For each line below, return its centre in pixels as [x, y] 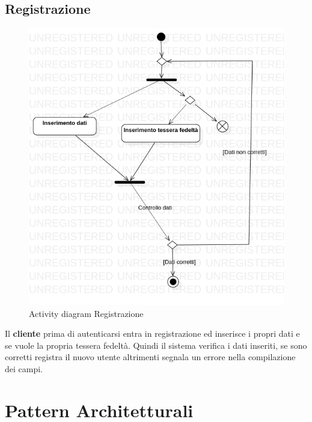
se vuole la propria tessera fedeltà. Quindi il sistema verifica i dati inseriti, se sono [156, 345]
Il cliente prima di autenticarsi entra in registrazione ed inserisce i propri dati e [152, 333]
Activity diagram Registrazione [86, 313]
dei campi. [24, 368]
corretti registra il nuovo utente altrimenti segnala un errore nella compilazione [150, 357]
